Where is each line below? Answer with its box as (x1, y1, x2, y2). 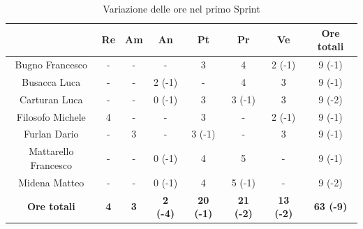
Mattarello (29, 144, 74, 158)
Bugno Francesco (15, 57, 88, 72)
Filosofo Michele (16, 109, 86, 124)
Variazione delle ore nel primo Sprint (103, 1, 260, 15)
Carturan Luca (20, 91, 83, 106)
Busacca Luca (22, 74, 81, 89)
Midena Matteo (18, 175, 84, 189)
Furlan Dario (23, 126, 79, 141)
